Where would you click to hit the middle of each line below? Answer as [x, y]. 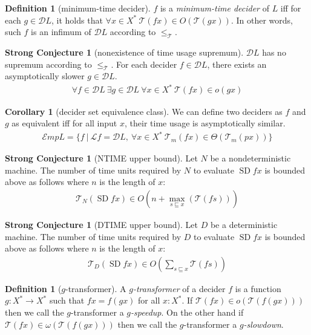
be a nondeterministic [250, 158]
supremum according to [48, 64]
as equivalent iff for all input [64, 123]
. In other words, [262, 20]
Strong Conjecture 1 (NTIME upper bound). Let [101, 158]
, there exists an [237, 64]
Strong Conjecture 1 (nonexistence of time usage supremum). [124, 52]
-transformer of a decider [179, 288]
